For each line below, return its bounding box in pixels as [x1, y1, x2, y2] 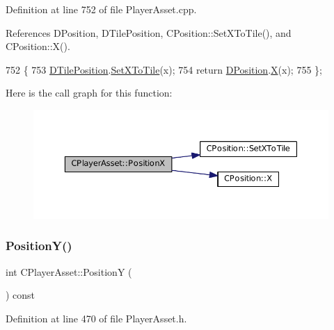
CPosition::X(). [6, 39, 70, 53]
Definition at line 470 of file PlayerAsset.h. [6, 311, 187, 325]
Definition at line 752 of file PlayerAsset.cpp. [6, 2, 197, 16]
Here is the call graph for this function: [6, 85, 173, 100]
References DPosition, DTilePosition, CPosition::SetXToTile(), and [6, 25, 292, 40]
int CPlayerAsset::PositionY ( [6, 264, 132, 279]
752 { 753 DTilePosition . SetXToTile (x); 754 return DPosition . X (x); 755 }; [6, 62, 322, 76]
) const [6, 288, 35, 302]
